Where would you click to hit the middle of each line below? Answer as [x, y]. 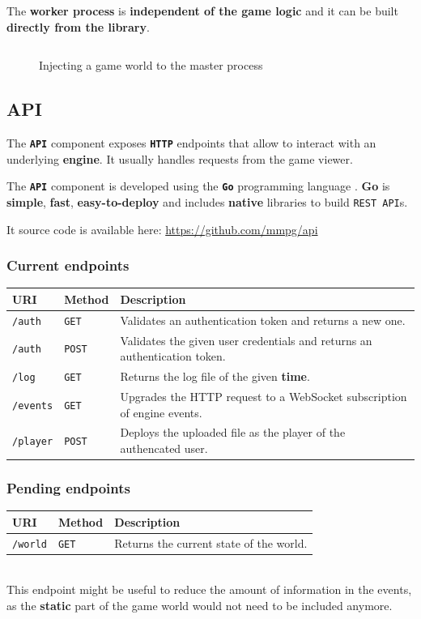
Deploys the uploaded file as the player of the [233, 432]
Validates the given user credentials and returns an [246, 340]
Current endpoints [68, 265]
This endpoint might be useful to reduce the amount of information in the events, [209, 589]
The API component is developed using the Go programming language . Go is [198, 186]
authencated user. [164, 448]
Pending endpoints [69, 488]
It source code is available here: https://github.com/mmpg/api [162, 229]
